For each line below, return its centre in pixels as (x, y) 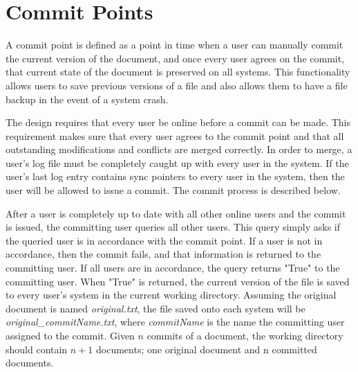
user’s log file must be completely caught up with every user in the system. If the (177, 162)
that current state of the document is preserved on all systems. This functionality (178, 72)
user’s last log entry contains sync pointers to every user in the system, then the (175, 176)
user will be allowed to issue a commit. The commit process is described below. (173, 190)
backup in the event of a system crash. (87, 99)
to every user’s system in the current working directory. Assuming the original (171, 295)
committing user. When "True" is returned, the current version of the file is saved (178, 281)
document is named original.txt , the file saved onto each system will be (156, 308)
